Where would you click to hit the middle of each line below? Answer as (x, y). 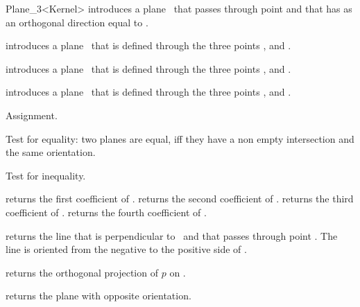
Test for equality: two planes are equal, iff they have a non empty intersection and (180, 138)
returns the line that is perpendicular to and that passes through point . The (172, 235)
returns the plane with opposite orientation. (98, 296)
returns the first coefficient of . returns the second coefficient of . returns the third (180, 199)
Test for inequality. (46, 175)
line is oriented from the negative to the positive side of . (126, 249)
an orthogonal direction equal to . (77, 22)
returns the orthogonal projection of (82, 272)
